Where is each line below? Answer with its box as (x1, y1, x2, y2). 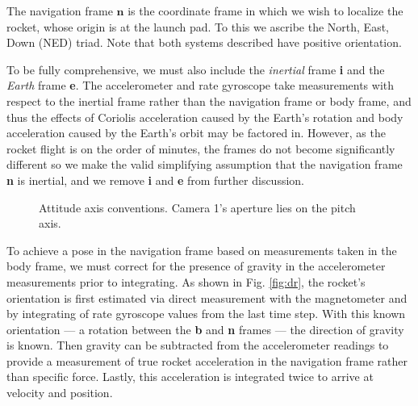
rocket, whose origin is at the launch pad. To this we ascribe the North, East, (6, 18, 389, 35)
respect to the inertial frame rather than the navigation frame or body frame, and (6, 92, 412, 109)
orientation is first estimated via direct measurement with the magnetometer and (6, 289, 408, 306)
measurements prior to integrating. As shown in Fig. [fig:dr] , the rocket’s (6, 273, 366, 290)
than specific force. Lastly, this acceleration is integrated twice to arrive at (6, 368, 374, 385)
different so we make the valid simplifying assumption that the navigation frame (6, 156, 403, 173)
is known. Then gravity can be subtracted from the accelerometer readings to (6, 337, 389, 354)
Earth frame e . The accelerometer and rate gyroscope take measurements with (6, 77, 395, 94)
